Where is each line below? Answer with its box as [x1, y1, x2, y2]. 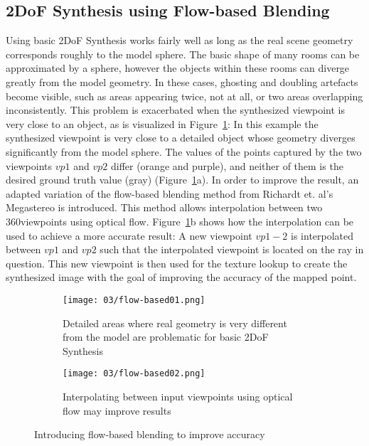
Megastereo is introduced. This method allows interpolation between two [6, 200, 323, 215]
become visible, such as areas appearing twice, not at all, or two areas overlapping [6, 88, 363, 103]
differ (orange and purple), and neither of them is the [110, 158, 343, 173]
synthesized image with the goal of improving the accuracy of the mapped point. [6, 270, 357, 285]
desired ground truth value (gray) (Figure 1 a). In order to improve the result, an [6, 172, 359, 187]
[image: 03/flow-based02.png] [63, 368, 205, 379]
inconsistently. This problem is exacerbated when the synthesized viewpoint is [6, 102, 345, 117]
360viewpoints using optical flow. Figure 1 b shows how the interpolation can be [6, 213, 354, 228]
